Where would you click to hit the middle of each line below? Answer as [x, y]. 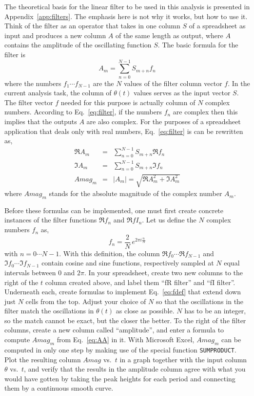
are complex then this [205, 112]
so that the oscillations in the [200, 301]
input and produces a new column [55, 35]
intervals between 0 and [40, 272]
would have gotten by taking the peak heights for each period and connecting [120, 378]
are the [103, 83]
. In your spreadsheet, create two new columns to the [164, 272]
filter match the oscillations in [49, 311]
